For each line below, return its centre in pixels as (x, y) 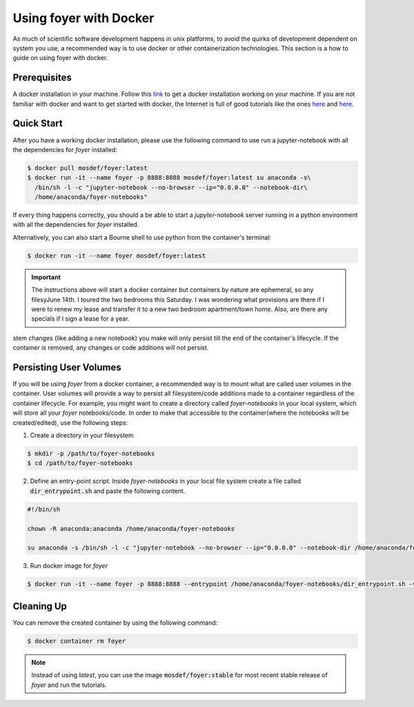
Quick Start (38, 123)
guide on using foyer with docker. (60, 58)
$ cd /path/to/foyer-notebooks (80, 463)
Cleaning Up (40, 606)
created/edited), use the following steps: (70, 422)
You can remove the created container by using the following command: (115, 623)
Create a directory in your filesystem (82, 435)
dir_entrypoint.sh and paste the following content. (108, 491)
